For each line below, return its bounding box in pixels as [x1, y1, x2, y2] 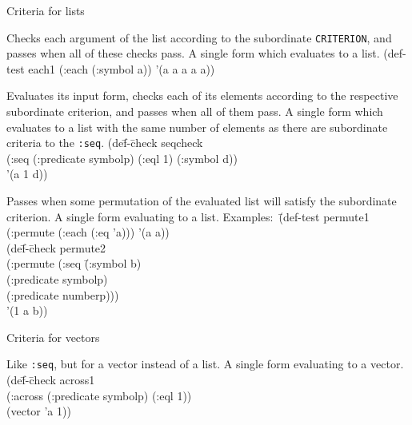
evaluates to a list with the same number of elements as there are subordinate [6, 118, 388, 135]
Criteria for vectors [6, 328, 100, 345]
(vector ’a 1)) [6, 403, 71, 419]
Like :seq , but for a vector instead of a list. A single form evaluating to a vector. [6, 355, 404, 372]
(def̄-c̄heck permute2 [6, 239, 106, 256]
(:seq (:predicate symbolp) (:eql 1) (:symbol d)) [6, 149, 238, 166]
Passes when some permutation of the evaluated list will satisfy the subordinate [6, 193, 397, 209]
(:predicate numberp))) [6, 286, 119, 303]
